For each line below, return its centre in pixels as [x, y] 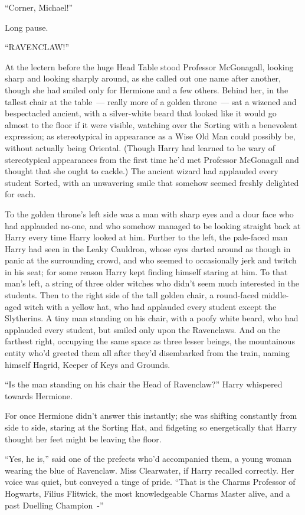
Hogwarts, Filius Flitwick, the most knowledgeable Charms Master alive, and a [147, 493]
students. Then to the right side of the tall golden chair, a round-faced [132, 295]
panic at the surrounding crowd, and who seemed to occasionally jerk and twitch [151, 260]
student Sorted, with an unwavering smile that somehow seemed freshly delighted [152, 182]
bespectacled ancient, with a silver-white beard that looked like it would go [141, 113]
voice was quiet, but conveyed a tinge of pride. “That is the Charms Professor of [150, 482]
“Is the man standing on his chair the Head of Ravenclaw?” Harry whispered [144, 384]
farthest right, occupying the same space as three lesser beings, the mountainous [150, 341]
